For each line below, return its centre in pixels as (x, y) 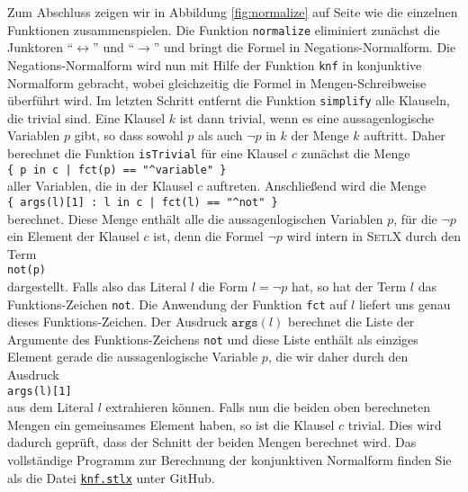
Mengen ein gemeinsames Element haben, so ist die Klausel (171, 424)
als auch (220, 135)
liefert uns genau (405, 304)
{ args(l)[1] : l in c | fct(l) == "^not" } (143, 202)
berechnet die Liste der (351, 322)
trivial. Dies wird (395, 424)
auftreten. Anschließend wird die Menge (316, 186)
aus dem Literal (50, 407)
